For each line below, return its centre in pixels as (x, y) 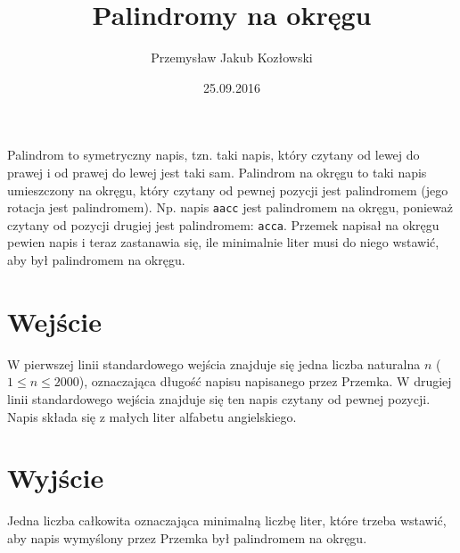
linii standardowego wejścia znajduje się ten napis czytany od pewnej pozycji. (219, 398)
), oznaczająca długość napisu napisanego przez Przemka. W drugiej (265, 381)
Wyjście (56, 478)
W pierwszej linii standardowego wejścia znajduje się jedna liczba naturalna (214, 363)
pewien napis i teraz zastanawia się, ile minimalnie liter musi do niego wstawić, (223, 242)
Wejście (54, 321)
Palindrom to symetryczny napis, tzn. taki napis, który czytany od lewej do (214, 155)
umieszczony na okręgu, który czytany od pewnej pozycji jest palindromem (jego (228, 190)
